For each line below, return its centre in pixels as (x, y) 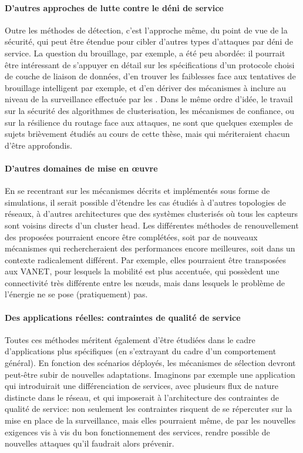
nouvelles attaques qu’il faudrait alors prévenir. (90, 443)
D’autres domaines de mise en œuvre (81, 168)
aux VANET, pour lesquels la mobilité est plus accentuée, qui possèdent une (142, 271)
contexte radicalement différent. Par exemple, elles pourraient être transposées (146, 259)
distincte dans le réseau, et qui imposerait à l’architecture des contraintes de (142, 397)
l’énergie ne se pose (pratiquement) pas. (76, 294)
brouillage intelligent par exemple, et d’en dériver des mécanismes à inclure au (146, 87)
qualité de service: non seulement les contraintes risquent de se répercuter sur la (149, 409)
